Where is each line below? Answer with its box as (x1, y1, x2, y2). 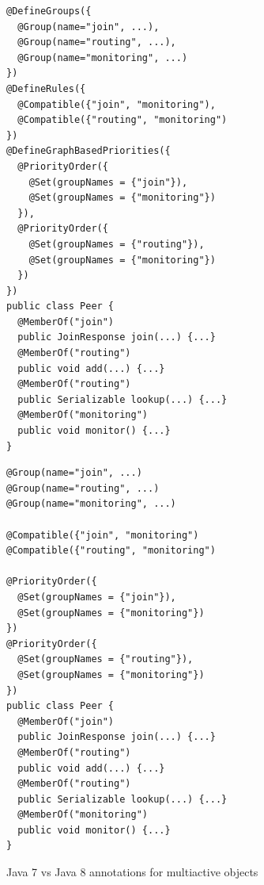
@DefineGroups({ (6, 6, 92, 17)
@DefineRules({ (6, 82, 86, 94)
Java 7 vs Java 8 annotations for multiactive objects (6, 864, 258, 880)
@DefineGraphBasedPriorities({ (6, 145, 171, 157)
